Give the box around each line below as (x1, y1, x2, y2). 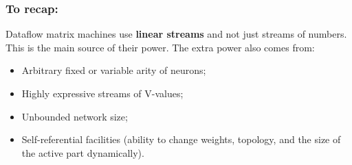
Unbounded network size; (21, 109, 128, 123)
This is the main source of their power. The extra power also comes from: (5, 40, 315, 54)
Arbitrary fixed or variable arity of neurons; (21, 63, 206, 77)
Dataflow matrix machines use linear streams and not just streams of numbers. (5, 27, 347, 41)
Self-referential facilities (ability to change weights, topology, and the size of (21, 132, 341, 147)
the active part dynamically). (21, 145, 144, 160)
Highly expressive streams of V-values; (21, 86, 184, 100)
